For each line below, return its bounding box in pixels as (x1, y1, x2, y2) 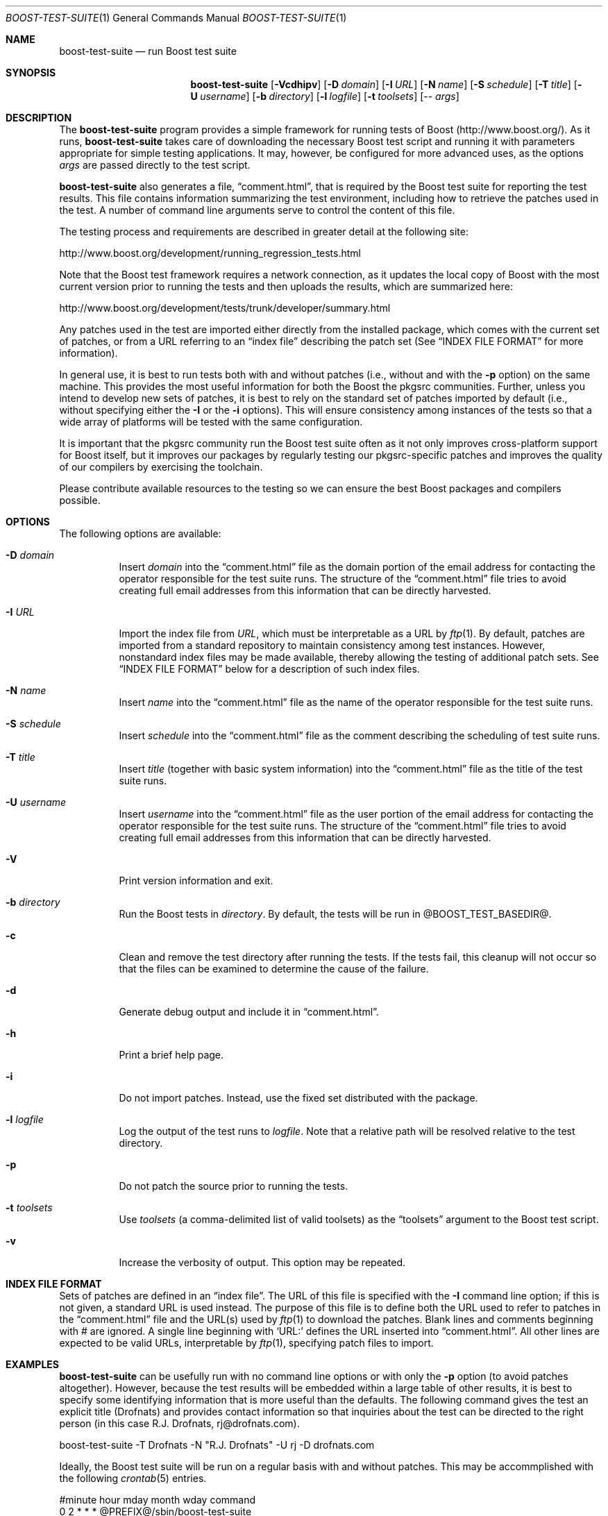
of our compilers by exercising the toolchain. (59, 461, 263, 473)
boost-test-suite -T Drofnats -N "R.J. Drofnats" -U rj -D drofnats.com (59, 1439, 375, 1451)
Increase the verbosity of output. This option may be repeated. (119, 1256, 406, 1268)
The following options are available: (59, 528, 221, 539)
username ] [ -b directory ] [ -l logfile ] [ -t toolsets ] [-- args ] (200, 90, 459, 102)
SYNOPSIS (6, 67, 56, 78)
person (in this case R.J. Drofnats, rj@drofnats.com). (59, 1417, 300, 1429)
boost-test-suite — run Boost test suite (59, 45, 237, 57)
